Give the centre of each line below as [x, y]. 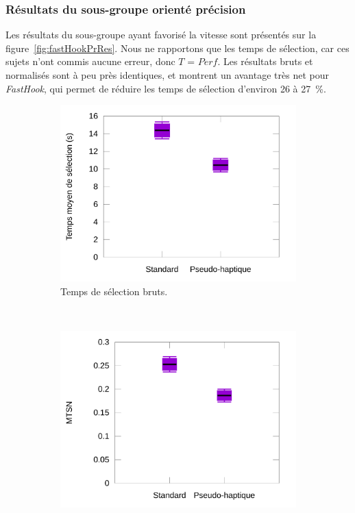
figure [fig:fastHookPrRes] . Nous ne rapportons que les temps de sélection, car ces [177, 48]
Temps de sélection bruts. [114, 291]
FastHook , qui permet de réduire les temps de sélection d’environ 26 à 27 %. [166, 88]
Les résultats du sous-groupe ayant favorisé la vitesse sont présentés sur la [161, 35]
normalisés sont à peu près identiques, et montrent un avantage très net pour [167, 75]
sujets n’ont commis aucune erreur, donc [90, 61]
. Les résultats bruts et [265, 61]
